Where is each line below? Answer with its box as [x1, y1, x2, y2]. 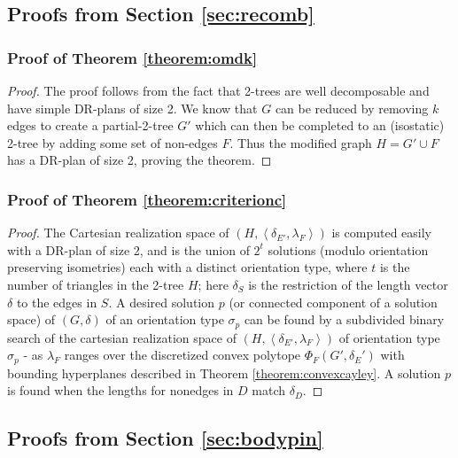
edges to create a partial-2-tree [7, 116, 174, 135]
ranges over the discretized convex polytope [64, 345, 301, 364]
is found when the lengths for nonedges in [7, 381, 234, 400]
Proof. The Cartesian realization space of [7, 223, 229, 242]
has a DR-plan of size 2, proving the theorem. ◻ [7, 151, 272, 169]
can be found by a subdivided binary [244, 310, 445, 329]
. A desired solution [108, 292, 215, 311]
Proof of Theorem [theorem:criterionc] [7, 188, 287, 210]
